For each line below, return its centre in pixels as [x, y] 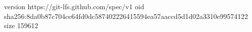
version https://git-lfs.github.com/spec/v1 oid [74, 6]
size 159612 [21, 25]
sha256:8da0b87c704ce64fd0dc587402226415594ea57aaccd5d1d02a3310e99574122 [126, 16]
